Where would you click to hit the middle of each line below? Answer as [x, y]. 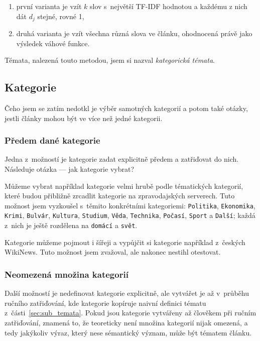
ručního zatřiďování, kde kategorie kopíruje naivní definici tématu [105, 303]
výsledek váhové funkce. [53, 43]
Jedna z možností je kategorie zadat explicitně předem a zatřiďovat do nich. [122, 159]
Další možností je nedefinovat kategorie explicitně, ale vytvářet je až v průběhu [127, 293]
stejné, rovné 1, [61, 16]
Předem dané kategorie [52, 140]
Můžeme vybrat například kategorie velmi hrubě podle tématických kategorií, [124, 186]
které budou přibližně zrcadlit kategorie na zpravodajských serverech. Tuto [120, 196]
